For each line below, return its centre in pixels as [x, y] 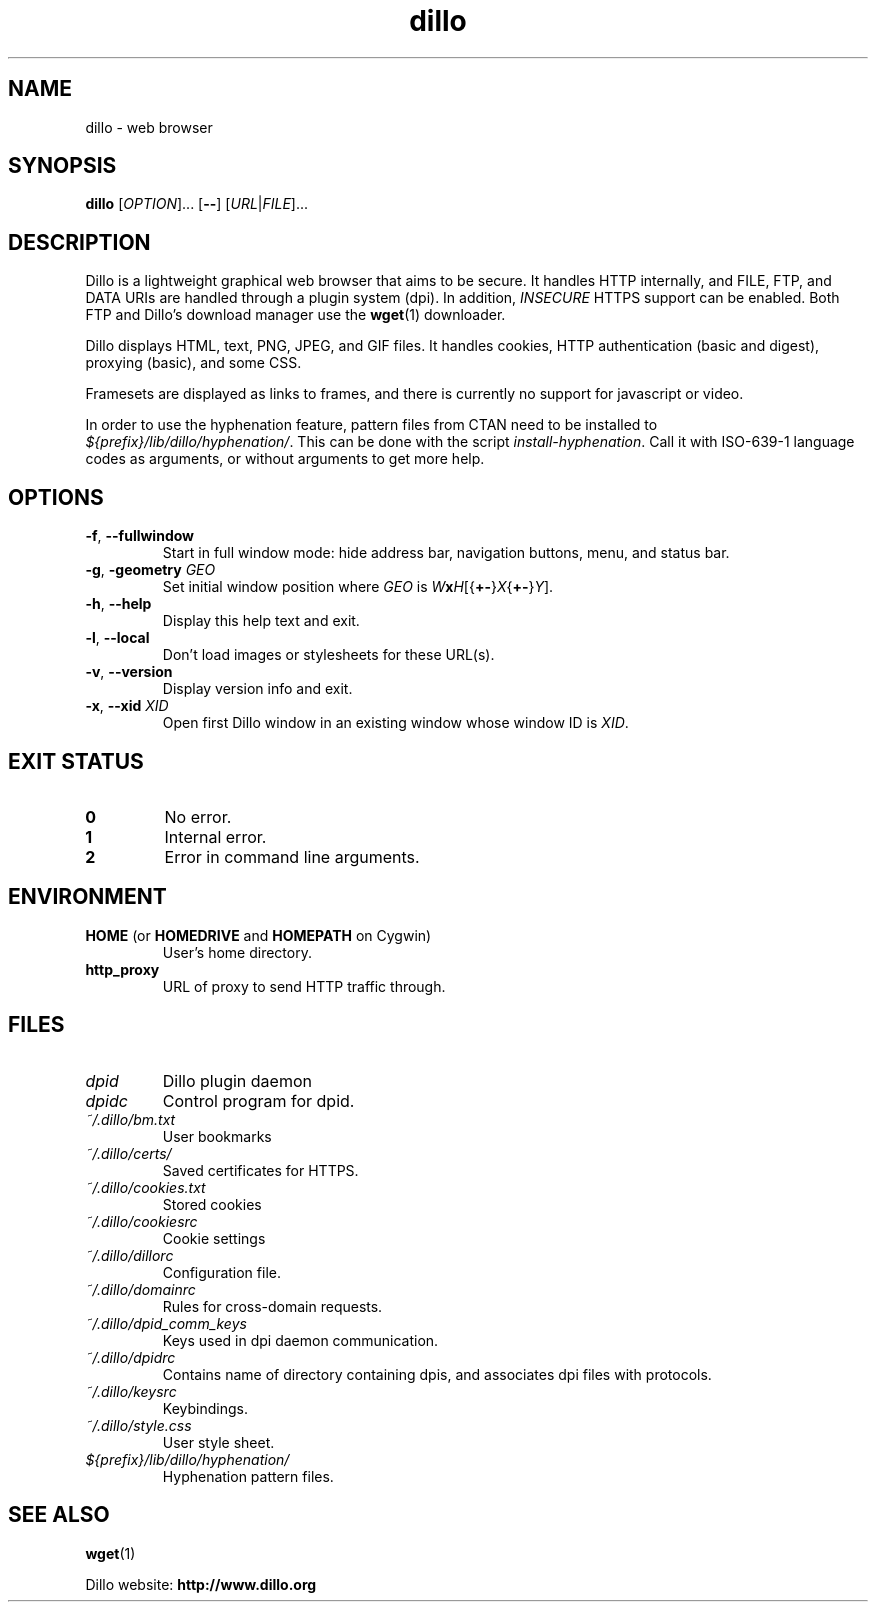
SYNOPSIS [62, 166]
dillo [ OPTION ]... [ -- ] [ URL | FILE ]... [197, 204]
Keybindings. [205, 1408]
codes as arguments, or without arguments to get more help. [285, 459]
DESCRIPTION [79, 242]
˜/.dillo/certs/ [128, 1153]
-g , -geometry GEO [150, 570]
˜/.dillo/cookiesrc [141, 1221]
